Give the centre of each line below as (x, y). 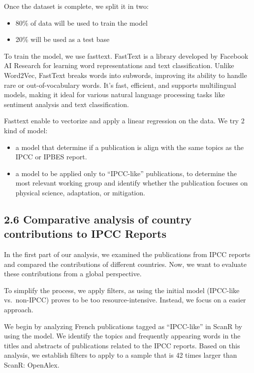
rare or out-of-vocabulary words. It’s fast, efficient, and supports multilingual (120, 85)
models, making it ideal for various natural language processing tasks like (114, 94)
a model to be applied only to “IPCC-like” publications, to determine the (126, 173)
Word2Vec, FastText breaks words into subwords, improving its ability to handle (126, 75)
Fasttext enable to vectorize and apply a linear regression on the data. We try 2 (124, 121)
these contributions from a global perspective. (73, 274)
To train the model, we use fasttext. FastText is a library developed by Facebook (126, 56)
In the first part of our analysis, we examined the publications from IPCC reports (127, 254)
